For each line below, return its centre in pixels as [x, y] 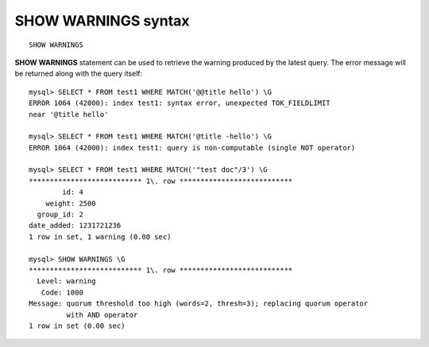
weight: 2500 [70, 203]
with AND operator [102, 315]
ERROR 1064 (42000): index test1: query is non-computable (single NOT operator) [192, 148]
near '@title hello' [69, 114]
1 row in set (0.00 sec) [77, 326]
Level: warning [66, 281]
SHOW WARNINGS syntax [102, 21]
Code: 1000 [62, 292]
